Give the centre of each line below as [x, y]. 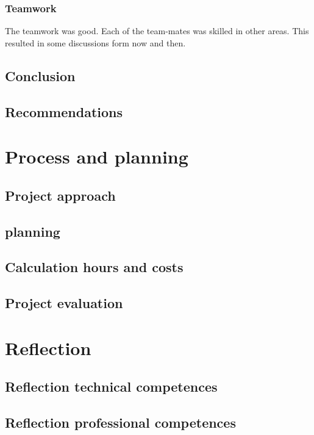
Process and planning [97, 156]
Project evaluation [64, 303]
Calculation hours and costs [94, 267]
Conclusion [40, 75]
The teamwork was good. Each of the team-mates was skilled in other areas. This [157, 31]
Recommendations [64, 111]
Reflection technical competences [111, 386]
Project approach [60, 195]
